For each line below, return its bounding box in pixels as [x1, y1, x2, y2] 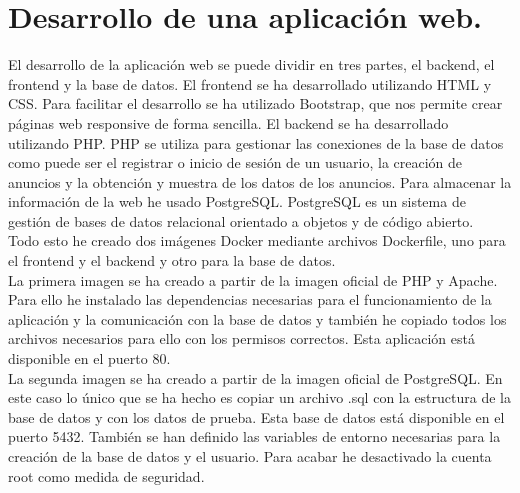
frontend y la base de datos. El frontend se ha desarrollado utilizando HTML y [8, 73, 492, 94]
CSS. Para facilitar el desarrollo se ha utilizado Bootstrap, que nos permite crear [8, 93, 503, 114]
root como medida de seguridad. [8, 465, 205, 486]
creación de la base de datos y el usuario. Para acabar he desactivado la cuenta [8, 446, 492, 466]
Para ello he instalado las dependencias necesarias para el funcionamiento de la [8, 289, 492, 310]
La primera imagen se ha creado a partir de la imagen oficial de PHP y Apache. [8, 269, 498, 290]
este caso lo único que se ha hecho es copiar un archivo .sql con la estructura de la [8, 387, 511, 408]
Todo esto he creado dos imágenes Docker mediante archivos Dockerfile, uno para [8, 230, 506, 251]
